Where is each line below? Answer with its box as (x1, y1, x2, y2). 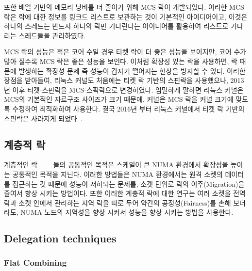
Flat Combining (4, 256, 67, 268)
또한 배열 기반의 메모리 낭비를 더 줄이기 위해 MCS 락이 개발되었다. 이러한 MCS (4, 2, 244, 12)
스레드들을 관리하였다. (18, 30, 85, 40)
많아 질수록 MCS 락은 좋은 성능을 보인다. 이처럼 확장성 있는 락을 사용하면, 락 (4, 56, 237, 66)
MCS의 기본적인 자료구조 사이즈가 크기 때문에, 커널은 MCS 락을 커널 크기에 (4, 94, 234, 104)
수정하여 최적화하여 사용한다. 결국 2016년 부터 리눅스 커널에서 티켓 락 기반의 (12, 103, 245, 113)
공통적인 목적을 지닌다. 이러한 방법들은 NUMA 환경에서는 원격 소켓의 (12, 169, 223, 179)
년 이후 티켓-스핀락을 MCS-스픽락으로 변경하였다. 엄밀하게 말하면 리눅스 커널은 (4, 84, 244, 95)
